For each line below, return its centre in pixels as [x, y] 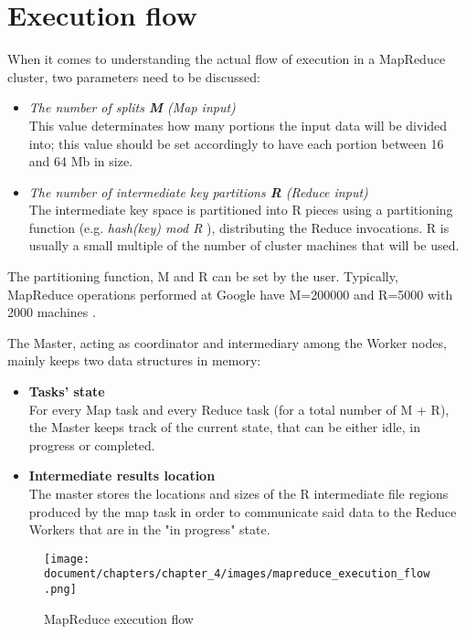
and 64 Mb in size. [81, 161]
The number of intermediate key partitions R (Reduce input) [198, 191]
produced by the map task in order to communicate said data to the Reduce [243, 511]
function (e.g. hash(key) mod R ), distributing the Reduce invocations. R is [239, 227]
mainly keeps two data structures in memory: [134, 360]
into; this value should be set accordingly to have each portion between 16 [236, 143]
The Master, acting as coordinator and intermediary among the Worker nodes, [227, 342]
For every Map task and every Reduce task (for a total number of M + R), [239, 409]
